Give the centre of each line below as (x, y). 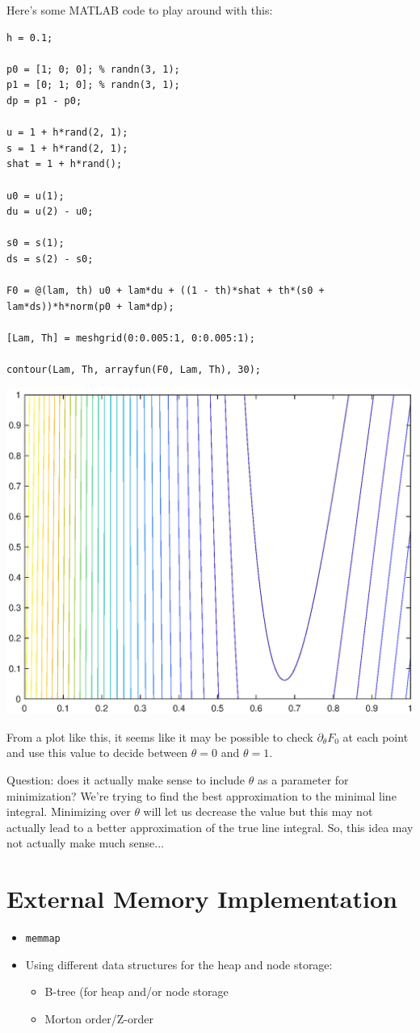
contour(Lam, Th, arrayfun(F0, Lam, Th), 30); (134, 370)
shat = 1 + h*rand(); (65, 164)
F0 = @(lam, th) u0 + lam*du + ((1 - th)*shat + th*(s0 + (166, 291)
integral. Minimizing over (69, 811)
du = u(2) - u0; (50, 212)
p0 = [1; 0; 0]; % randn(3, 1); (93, 69)
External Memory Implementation (202, 899)
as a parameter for (303, 780)
